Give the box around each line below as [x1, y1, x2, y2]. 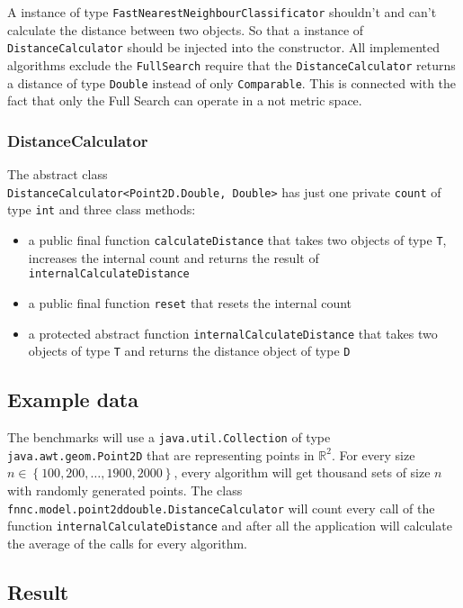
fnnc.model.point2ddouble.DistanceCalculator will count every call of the [7, 498, 435, 517]
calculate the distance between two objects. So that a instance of [7, 20, 364, 39]
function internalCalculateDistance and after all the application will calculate [7, 516, 452, 535]
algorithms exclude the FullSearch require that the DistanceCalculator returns [7, 55, 456, 74]
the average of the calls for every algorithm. [7, 533, 247, 552]
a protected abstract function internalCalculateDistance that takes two [28, 323, 438, 342]
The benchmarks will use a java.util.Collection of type [7, 428, 331, 447]
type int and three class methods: [7, 200, 196, 219]
